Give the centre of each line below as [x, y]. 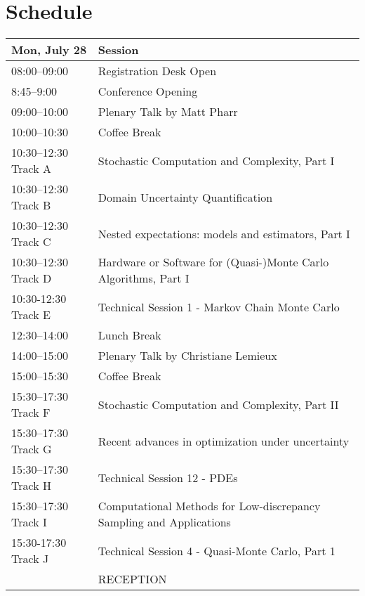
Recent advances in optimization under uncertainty [224, 441]
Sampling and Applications [164, 522]
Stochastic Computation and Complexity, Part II [218, 404]
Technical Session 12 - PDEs [168, 477]
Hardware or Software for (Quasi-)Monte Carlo [213, 262]
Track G [32, 449]
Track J [30, 559]
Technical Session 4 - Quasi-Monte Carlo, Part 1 [217, 550]
